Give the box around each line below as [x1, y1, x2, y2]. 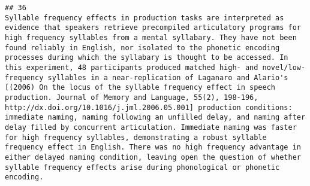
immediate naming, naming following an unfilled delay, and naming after [5, 113, 306, 122]
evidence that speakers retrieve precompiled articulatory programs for [5, 23, 301, 32]
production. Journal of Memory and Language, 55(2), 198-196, [5, 93, 258, 102]
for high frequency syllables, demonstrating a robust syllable [5, 133, 267, 142]
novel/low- [262, 63, 306, 72]
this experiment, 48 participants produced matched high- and [5, 63, 258, 72]
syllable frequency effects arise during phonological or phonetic [5, 163, 280, 172]
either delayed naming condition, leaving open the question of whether [5, 153, 301, 161]
